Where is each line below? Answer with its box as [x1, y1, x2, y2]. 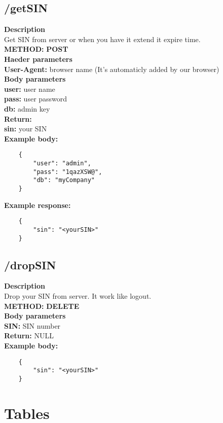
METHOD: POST [4, 44, 68, 54]
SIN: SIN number [4, 320, 61, 331]
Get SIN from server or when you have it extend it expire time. [4, 33, 201, 44]
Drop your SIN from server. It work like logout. [4, 290, 152, 301]
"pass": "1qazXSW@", [33, 168, 102, 175]
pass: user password [4, 93, 67, 104]
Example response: [4, 199, 71, 210]
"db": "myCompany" [33, 177, 95, 184]
